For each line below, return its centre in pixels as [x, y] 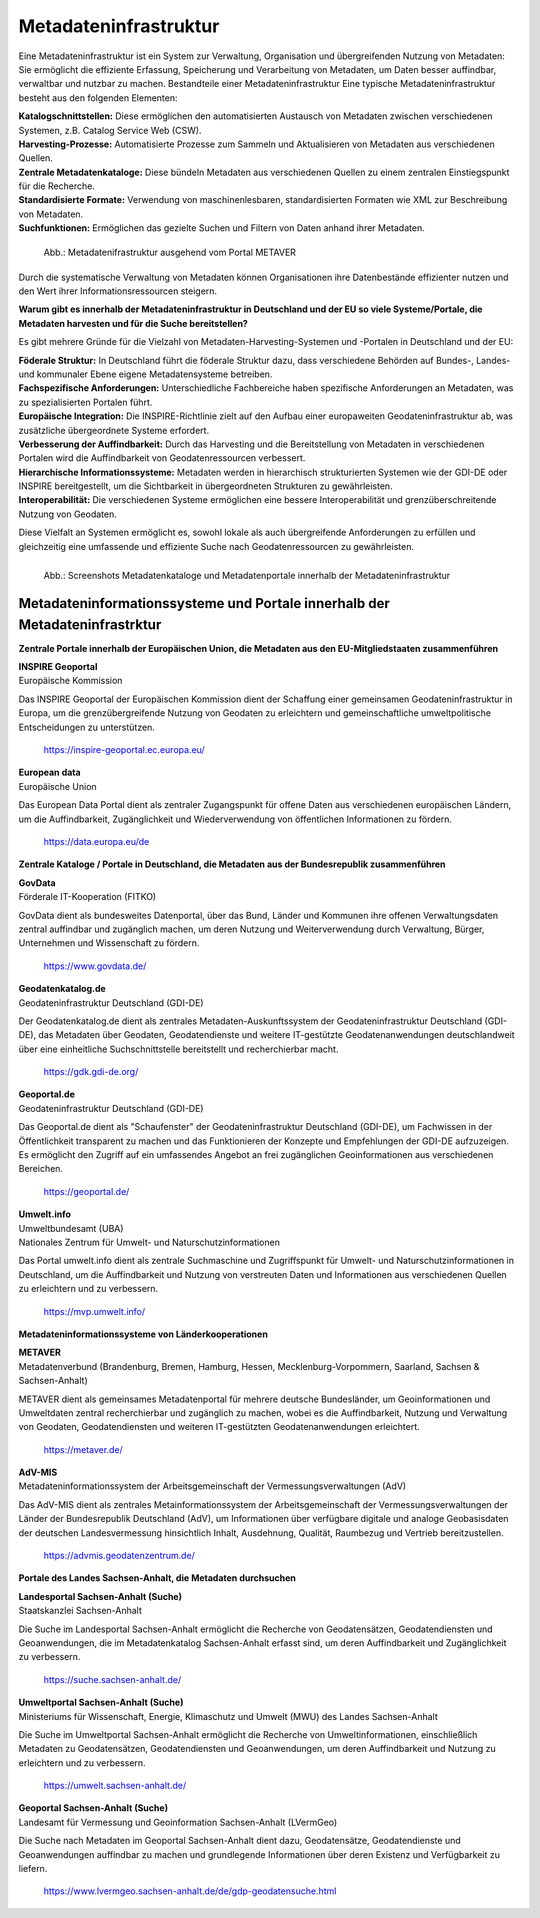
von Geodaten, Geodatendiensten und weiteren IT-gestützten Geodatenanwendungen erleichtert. [219, 1427]
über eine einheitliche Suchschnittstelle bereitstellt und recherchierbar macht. [178, 1049]
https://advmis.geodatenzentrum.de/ [119, 1556]
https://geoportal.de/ [86, 1191]
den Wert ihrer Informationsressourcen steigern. [118, 291]
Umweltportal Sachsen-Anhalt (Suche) [101, 1702]
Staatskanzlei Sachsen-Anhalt [80, 1611]
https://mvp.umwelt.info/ [94, 1311]
